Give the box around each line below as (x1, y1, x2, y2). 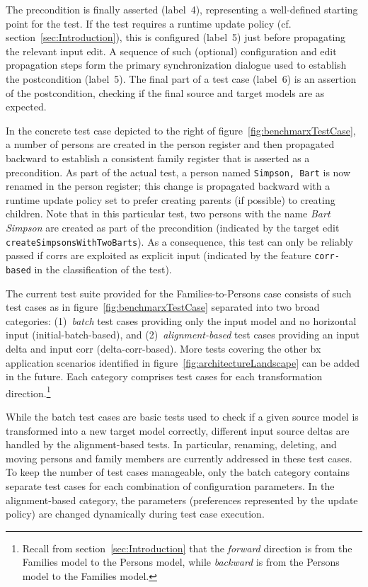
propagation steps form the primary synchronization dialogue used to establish (6, 57, 347, 72)
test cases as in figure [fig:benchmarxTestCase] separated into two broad (6, 300, 320, 314)
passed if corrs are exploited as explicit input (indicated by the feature (6, 248, 311, 263)
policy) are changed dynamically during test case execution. (6, 506, 265, 521)
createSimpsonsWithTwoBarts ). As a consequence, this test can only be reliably (6, 234, 353, 249)
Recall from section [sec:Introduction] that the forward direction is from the (22, 540, 352, 555)
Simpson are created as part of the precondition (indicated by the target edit (6, 220, 340, 234)
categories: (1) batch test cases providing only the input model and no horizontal (6, 313, 357, 328)
